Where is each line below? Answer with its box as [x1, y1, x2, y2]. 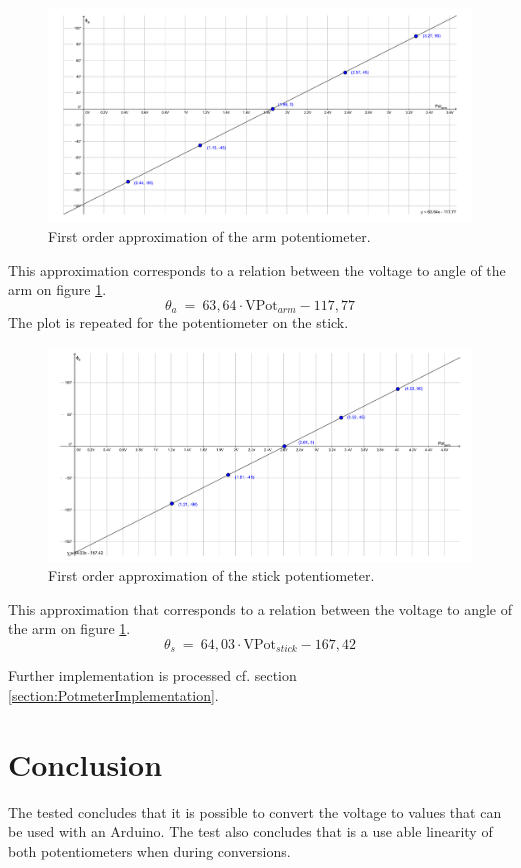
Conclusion [8, 743, 163, 784]
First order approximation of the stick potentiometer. [48, 565, 375, 586]
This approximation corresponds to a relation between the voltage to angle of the [8, 259, 506, 280]
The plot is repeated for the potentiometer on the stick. [8, 312, 349, 333]
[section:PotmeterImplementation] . [8, 685, 219, 706]
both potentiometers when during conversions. [8, 840, 291, 861]
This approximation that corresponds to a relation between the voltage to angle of [8, 598, 512, 619]
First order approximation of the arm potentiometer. [48, 226, 371, 247]
